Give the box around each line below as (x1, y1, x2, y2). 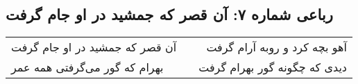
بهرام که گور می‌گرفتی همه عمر (11, 59, 164, 76)
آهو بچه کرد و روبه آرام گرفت (206, 39, 347, 56)
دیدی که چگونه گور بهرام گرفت (198, 59, 347, 76)
